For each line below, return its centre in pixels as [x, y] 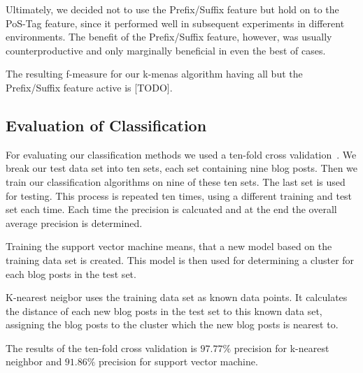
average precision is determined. [74, 222]
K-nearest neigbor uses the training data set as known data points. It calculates [177, 297]
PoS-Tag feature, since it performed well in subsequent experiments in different [175, 23]
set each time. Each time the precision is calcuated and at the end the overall [171, 209]
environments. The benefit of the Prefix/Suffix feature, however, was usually [169, 37]
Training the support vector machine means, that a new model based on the [169, 246]
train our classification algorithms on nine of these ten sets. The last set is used [176, 181]
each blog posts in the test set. [71, 273]
